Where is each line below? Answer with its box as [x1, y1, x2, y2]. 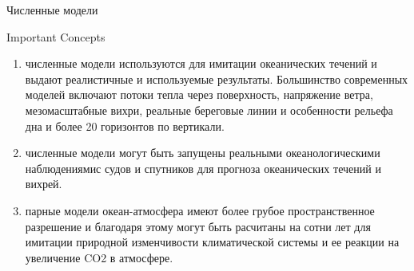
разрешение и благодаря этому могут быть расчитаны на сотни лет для [25, 218, 371, 234]
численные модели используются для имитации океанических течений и [25, 55, 377, 72]
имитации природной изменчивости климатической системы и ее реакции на [25, 234, 400, 250]
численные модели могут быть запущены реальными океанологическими [25, 144, 380, 161]
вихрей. [25, 175, 62, 192]
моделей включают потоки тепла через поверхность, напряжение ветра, [25, 86, 373, 103]
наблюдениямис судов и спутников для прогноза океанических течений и [25, 159, 381, 176]
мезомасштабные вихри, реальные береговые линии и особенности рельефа [25, 101, 393, 118]
